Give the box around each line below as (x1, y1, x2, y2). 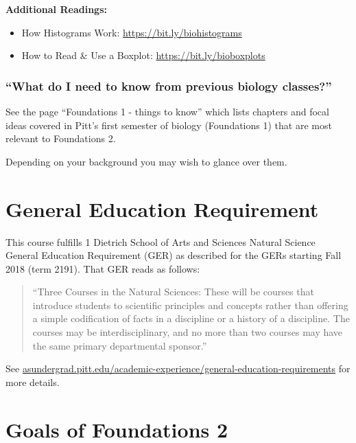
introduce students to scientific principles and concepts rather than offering (32, 297, 348, 312)
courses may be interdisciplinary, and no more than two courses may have (32, 325, 343, 339)
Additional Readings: (5, 2, 107, 16)
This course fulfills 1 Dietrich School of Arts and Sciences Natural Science (5, 234, 316, 249)
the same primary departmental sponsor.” (32, 338, 207, 352)
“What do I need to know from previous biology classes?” (5, 77, 332, 94)
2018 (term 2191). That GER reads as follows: (5, 261, 200, 275)
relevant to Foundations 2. (5, 131, 116, 146)
